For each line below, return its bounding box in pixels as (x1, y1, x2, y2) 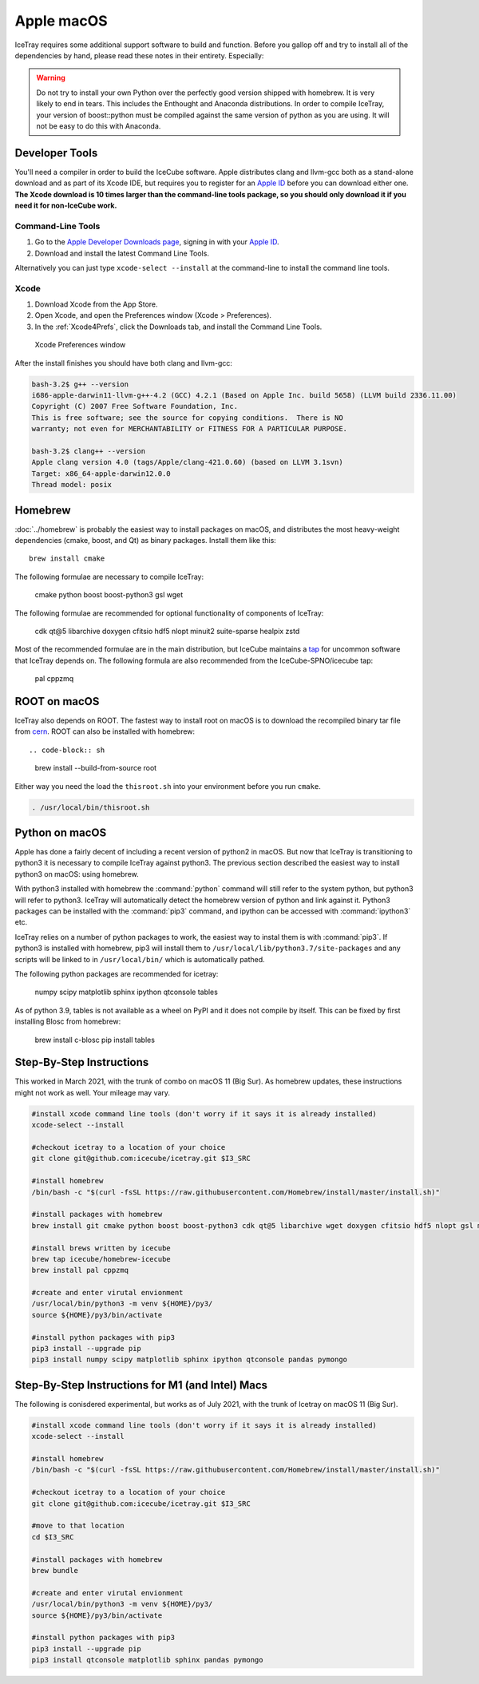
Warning (36, 73, 65, 83)
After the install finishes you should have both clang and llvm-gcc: (14, 358, 233, 367)
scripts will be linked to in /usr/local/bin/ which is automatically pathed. (14, 954, 265, 964)
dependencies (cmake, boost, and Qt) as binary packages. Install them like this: (14, 535, 277, 545)
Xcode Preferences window (34, 340, 126, 350)
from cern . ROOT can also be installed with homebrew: (14, 727, 196, 736)
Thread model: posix (31, 480, 112, 489)
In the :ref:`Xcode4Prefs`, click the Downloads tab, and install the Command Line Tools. (34, 322, 323, 331)
